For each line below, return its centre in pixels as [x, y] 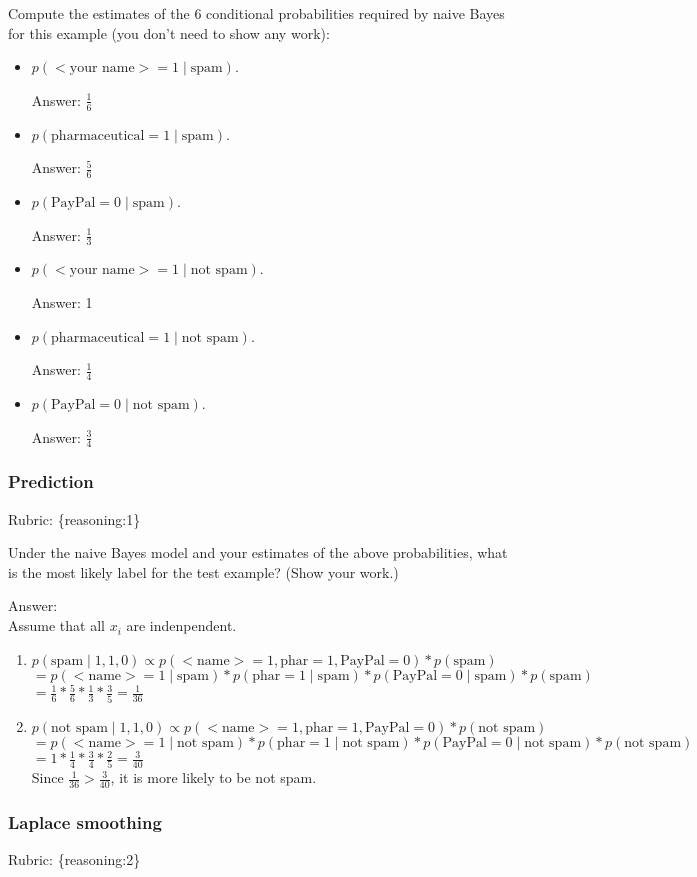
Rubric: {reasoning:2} [74, 859]
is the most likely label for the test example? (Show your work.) [203, 571]
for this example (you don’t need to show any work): [169, 32]
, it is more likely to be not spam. [213, 777]
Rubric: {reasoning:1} [74, 518]
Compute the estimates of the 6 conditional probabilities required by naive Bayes [256, 13]
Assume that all [56, 625]
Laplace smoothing [85, 822]
